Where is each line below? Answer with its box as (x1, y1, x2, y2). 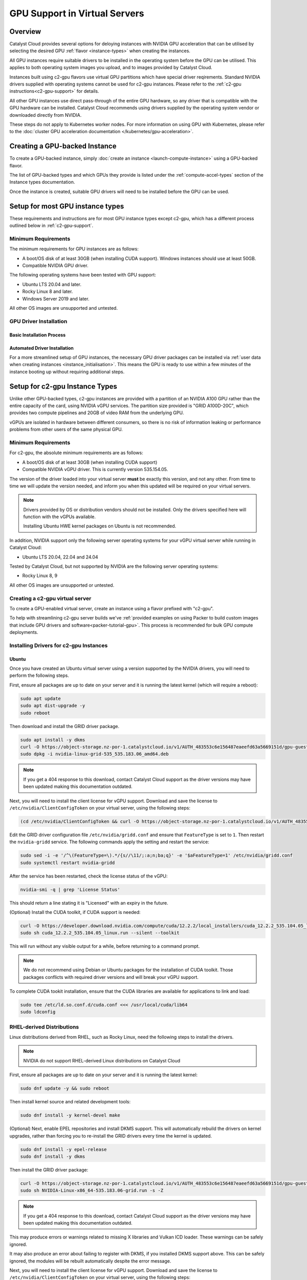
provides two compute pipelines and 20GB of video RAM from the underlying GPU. (9, 410, 184, 416)
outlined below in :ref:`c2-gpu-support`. (9, 223, 94, 229)
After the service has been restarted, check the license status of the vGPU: (9, 873, 168, 879)
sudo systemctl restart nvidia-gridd (20, 860, 115, 865)
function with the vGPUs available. (23, 514, 96, 520)
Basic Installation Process (9, 332, 66, 338)
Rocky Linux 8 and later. (22, 288, 73, 294)
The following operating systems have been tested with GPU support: (9, 272, 156, 278)
